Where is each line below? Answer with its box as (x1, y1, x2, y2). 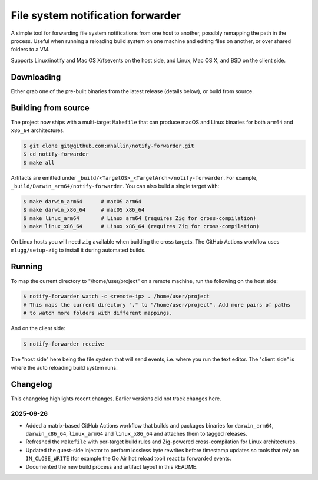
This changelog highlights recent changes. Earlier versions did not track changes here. (11, 395, 221, 402)
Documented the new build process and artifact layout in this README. (25, 463, 198, 470)
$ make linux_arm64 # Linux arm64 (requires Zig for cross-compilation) (23, 215, 256, 221)
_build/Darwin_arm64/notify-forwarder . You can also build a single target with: (11, 183, 220, 190)
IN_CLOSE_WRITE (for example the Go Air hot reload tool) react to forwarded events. (25, 455, 231, 462)
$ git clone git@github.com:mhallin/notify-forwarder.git (23, 142, 194, 149)
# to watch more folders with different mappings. (23, 310, 173, 317)
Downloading (11, 72, 61, 82)
